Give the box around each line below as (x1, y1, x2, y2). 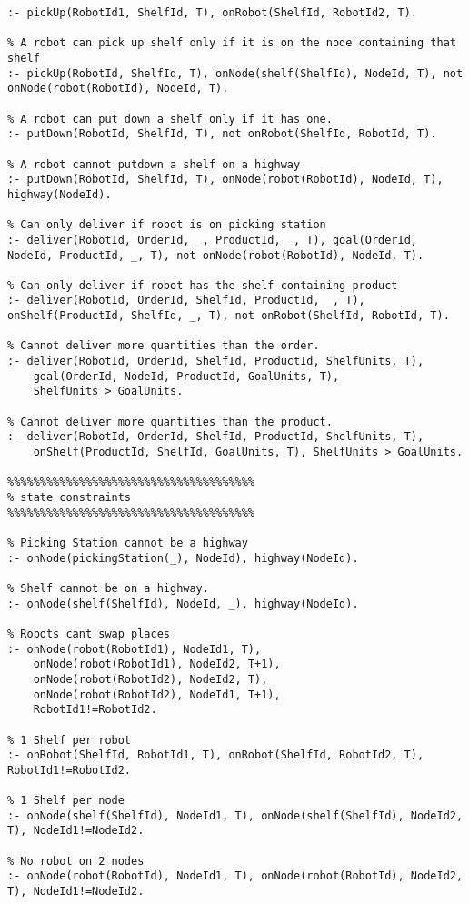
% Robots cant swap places (7, 627, 170, 640)
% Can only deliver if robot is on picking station (7, 218, 326, 232)
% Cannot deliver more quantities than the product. (7, 415, 333, 428)
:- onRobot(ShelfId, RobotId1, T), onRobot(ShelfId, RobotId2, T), (7, 748, 424, 762)
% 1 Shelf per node (7, 794, 125, 808)
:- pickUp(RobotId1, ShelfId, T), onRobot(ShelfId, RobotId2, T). (7, 6, 418, 19)
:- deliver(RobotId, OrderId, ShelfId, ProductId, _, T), (7, 294, 365, 307)
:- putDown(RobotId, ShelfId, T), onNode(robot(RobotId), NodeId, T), (7, 173, 444, 186)
